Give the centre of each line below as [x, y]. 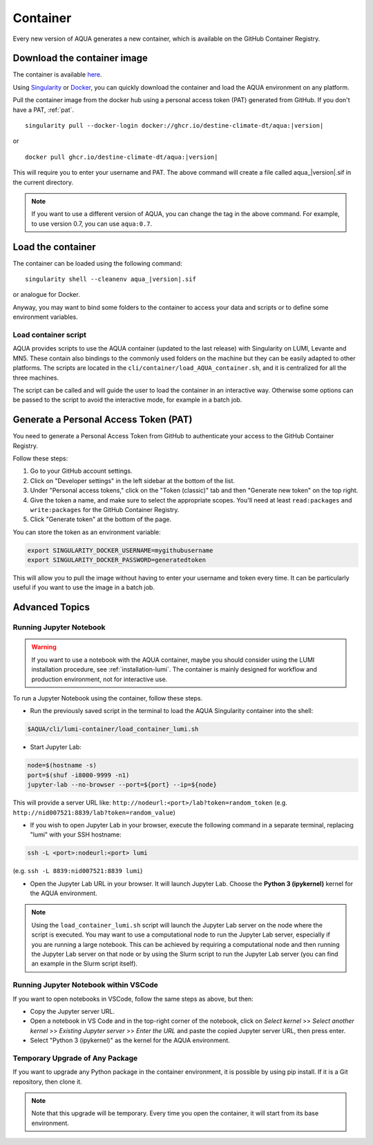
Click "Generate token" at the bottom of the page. [101, 519]
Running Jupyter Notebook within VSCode [86, 985]
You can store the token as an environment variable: [87, 532]
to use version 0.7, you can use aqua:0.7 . [92, 224]
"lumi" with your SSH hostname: [76, 834]
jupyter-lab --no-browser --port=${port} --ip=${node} [122, 785]
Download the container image [80, 58]
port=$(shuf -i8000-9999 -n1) [78, 775]
